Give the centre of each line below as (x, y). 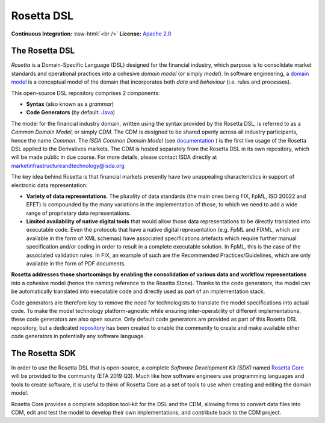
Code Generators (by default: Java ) (71, 113)
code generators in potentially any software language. (78, 336)
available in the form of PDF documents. (76, 264)
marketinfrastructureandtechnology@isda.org (68, 165)
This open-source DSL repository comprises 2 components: (85, 93)
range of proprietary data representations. (79, 213)
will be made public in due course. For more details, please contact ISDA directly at (114, 157)
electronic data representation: (49, 185)
